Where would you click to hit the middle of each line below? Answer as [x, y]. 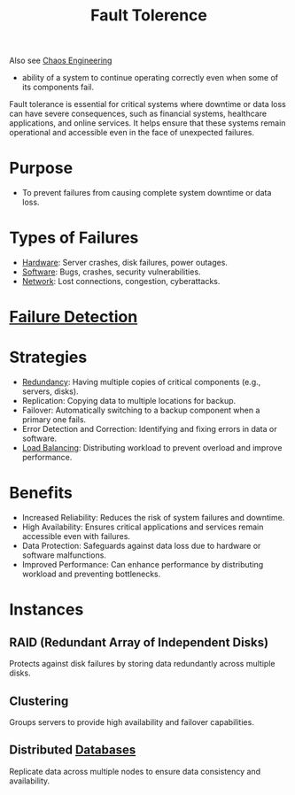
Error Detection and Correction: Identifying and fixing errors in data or [149, 429]
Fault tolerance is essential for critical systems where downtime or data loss [147, 104]
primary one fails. [54, 420]
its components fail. [58, 87]
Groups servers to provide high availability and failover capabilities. [132, 722]
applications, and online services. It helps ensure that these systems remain [147, 123]
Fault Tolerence [149, 15]
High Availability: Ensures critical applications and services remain [143, 527]
